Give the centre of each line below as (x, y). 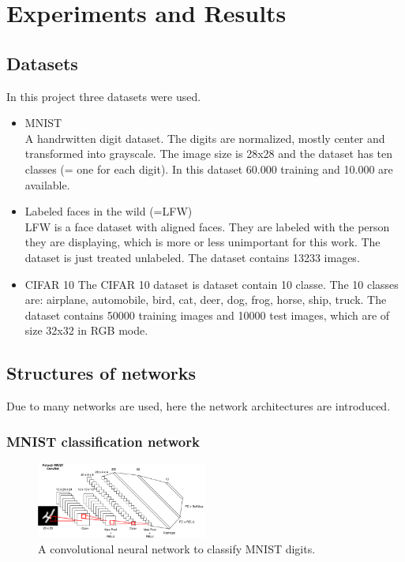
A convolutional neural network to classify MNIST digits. (177, 548)
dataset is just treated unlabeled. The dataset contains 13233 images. (192, 257)
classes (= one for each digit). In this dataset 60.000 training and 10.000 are (209, 169)
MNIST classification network (103, 441)
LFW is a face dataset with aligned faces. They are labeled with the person (207, 226)
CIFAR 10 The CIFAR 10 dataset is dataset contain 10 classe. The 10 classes (212, 284)
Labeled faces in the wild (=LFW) (109, 211)
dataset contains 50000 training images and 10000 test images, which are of (207, 315)
